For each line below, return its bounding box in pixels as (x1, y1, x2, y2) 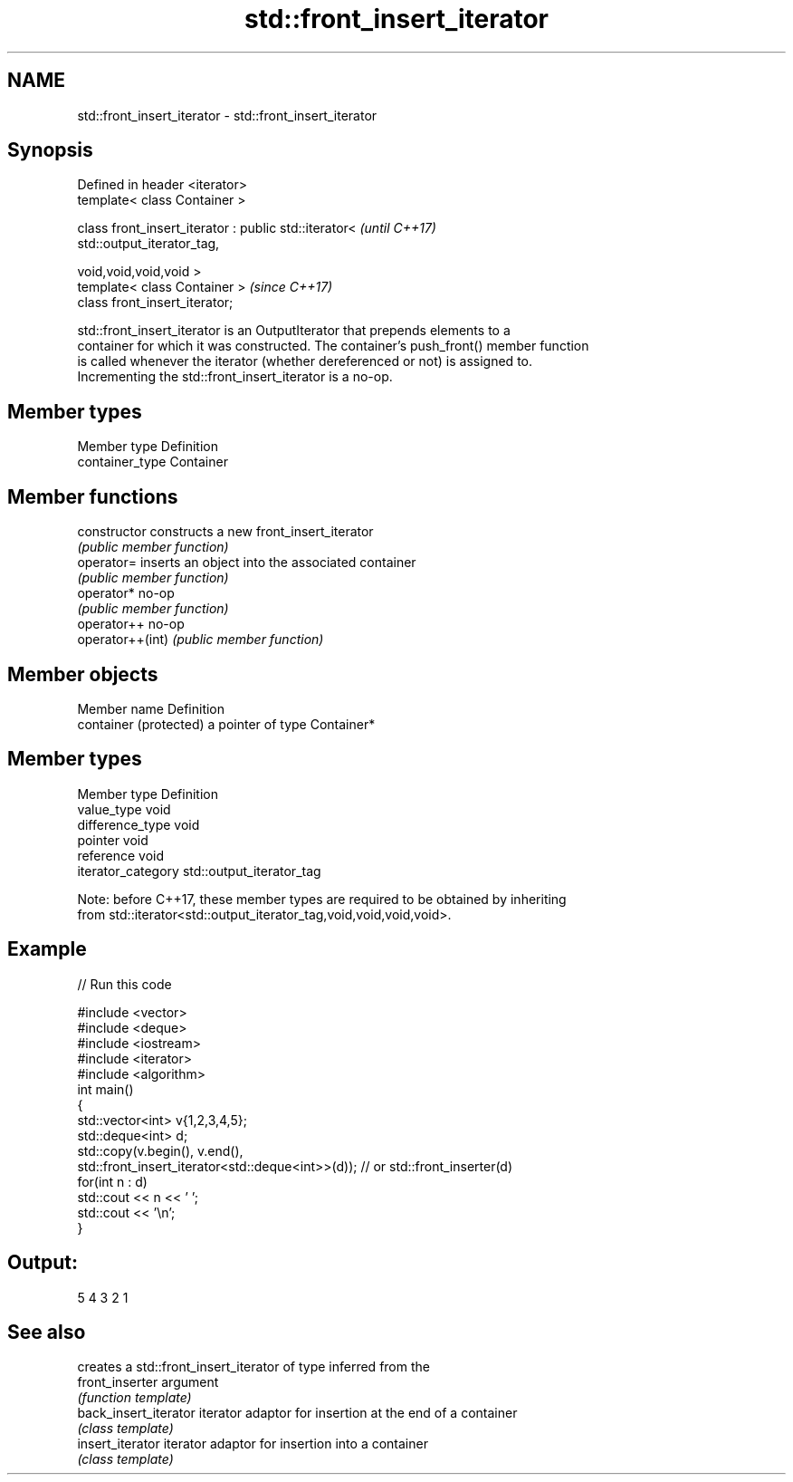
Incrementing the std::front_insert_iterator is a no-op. (77, 369, 393, 385)
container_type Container (77, 454, 228, 470)
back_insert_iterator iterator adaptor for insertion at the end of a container (77, 1405, 518, 1421)
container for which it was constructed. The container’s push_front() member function (77, 338, 589, 354)
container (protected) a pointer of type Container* (77, 716, 376, 732)
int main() (77, 1081, 134, 1097)
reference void (77, 847, 165, 863)
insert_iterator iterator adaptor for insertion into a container (77, 1436, 428, 1452)
